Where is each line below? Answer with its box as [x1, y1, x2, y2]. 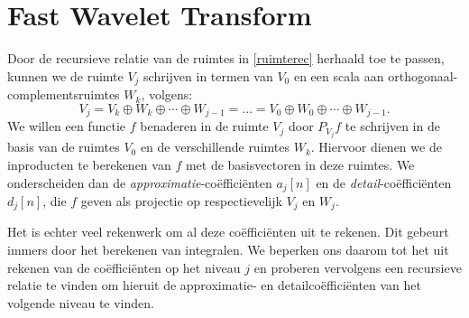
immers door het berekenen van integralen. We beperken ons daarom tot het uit [7, 240, 449, 258]
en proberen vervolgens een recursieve [253, 257, 462, 276]
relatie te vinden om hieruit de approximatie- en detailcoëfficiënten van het [7, 276, 421, 295]
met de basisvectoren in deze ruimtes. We [185, 154, 415, 173]
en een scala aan [293, 66, 384, 85]
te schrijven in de [345, 117, 440, 136]
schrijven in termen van [143, 66, 273, 85]
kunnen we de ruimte [7, 66, 124, 85]
